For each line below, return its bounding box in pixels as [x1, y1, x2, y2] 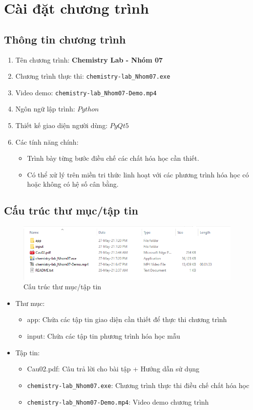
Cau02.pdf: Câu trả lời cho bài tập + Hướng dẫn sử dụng [27, 364, 200, 374]
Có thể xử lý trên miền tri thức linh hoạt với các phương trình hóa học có [27, 169, 249, 179]
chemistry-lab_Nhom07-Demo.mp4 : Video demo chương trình [27, 396, 209, 407]
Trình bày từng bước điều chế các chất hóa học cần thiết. [27, 153, 199, 163]
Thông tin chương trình [4, 31, 126, 46]
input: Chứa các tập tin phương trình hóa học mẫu [27, 331, 180, 341]
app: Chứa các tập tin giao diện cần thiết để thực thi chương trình [27, 314, 227, 324]
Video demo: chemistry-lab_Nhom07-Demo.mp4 [15, 87, 157, 97]
